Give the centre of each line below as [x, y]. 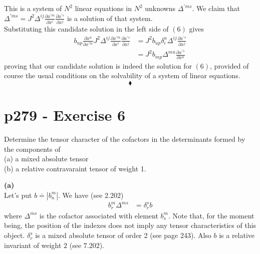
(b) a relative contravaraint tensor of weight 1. [75, 168]
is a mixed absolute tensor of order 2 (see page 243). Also [123, 235]
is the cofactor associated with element [99, 215]
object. [15, 235]
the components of [32, 149]
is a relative [237, 235]
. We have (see [80, 195]
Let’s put [18, 195]
